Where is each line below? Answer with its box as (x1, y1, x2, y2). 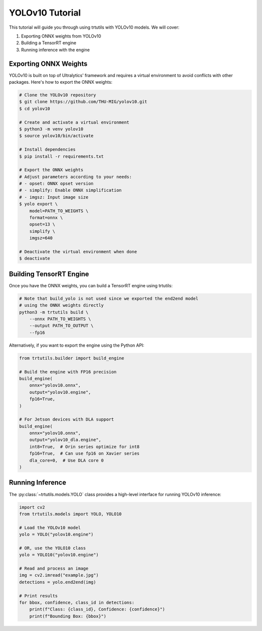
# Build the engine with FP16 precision (19, 369, 116, 374)
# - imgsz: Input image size (19, 194, 89, 200)
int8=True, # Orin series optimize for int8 (29, 444, 140, 449)
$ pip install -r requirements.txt (19, 153, 104, 159)
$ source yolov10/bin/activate (19, 133, 94, 139)
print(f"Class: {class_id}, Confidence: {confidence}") (29, 607, 165, 612)
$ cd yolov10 (19, 106, 50, 111)
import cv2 (19, 504, 45, 510)
